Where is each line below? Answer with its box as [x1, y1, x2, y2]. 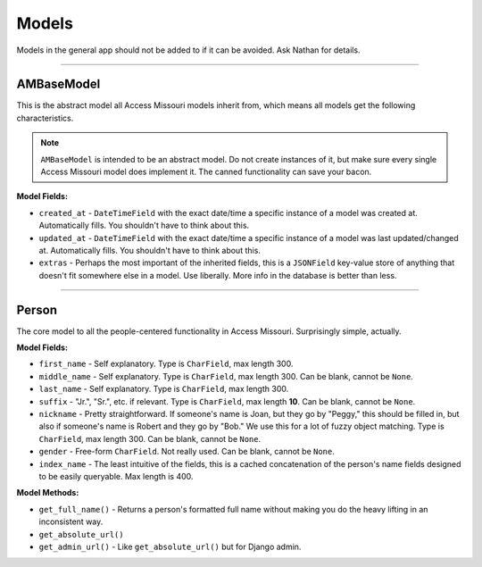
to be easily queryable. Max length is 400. [38, 471, 194, 481]
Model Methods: [16, 488, 79, 498]
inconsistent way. [38, 516, 104, 527]
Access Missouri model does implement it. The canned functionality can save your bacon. [40, 166, 372, 178]
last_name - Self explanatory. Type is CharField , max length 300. [38, 384, 289, 395]
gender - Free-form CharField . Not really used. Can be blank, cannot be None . [38, 446, 335, 457]
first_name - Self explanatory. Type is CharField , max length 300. [38, 358, 294, 370]
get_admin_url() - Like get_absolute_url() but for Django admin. [38, 541, 302, 552]
